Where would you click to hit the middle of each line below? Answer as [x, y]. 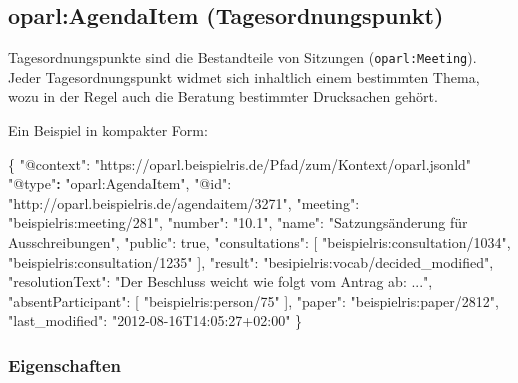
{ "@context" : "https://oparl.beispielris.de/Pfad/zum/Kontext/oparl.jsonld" [240, 163]
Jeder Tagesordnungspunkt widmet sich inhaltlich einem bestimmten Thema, [244, 76]
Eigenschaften [65, 364]
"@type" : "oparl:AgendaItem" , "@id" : [120, 183]
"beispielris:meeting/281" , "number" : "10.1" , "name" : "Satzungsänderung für [238, 222]
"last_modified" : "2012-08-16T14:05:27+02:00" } [155, 320]
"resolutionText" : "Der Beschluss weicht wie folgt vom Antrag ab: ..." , [220, 281]
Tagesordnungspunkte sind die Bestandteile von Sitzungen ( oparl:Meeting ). [242, 57]
